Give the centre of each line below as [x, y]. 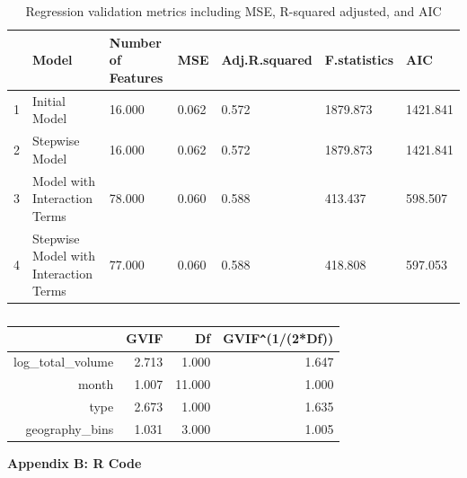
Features [136, 77]
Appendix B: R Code [75, 462]
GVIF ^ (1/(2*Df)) [278, 338]
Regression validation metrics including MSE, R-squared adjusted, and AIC [233, 11]
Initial [49, 100]
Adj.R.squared [267, 60]
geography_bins [70, 428]
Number [135, 42]
